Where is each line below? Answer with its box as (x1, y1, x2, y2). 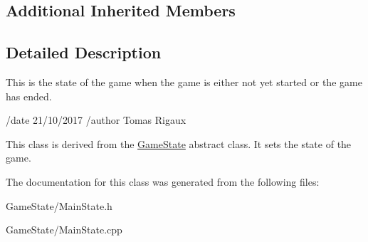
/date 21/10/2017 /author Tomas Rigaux (6, 112, 186, 127)
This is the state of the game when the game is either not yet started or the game (6, 74, 362, 89)
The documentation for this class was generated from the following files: (6, 174, 320, 189)
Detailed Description (6, 41, 162, 63)
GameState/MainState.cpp (6, 222, 122, 237)
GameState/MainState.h (6, 198, 112, 213)
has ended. (6, 88, 52, 103)
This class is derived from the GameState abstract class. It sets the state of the (6, 136, 352, 151)
